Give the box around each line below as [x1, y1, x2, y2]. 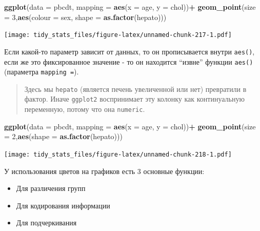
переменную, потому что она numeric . [24, 104, 145, 114]
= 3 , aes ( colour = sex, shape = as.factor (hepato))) [4, 11, 167, 22]
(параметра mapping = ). [4, 66, 79, 77]
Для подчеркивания [16, 217, 77, 228]
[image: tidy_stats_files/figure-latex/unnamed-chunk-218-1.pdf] [4, 150, 232, 158]
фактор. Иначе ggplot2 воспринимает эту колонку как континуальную [24, 93, 245, 104]
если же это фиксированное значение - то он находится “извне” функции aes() [4, 56, 253, 67]
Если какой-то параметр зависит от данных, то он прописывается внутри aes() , [4, 46, 255, 56]
